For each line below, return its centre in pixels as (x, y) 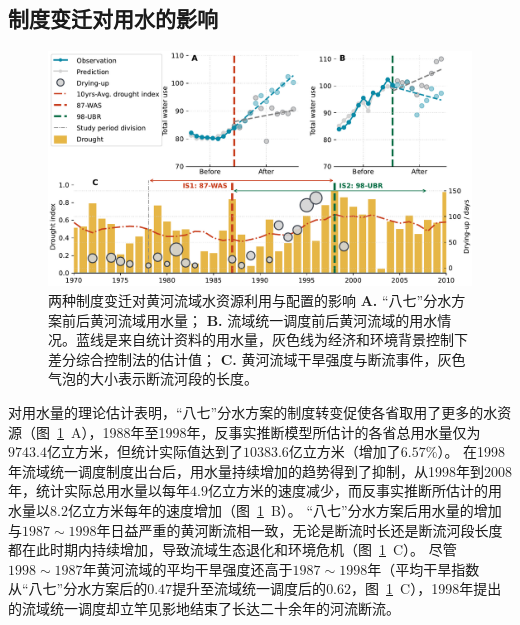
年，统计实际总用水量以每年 (99, 490)
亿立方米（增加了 (344, 451)
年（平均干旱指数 (423, 568)
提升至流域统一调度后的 (249, 588)
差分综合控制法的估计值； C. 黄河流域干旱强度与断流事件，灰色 (257, 358)
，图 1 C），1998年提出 (426, 588)
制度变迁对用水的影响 (113, 18)
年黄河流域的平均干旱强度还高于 (187, 568)
